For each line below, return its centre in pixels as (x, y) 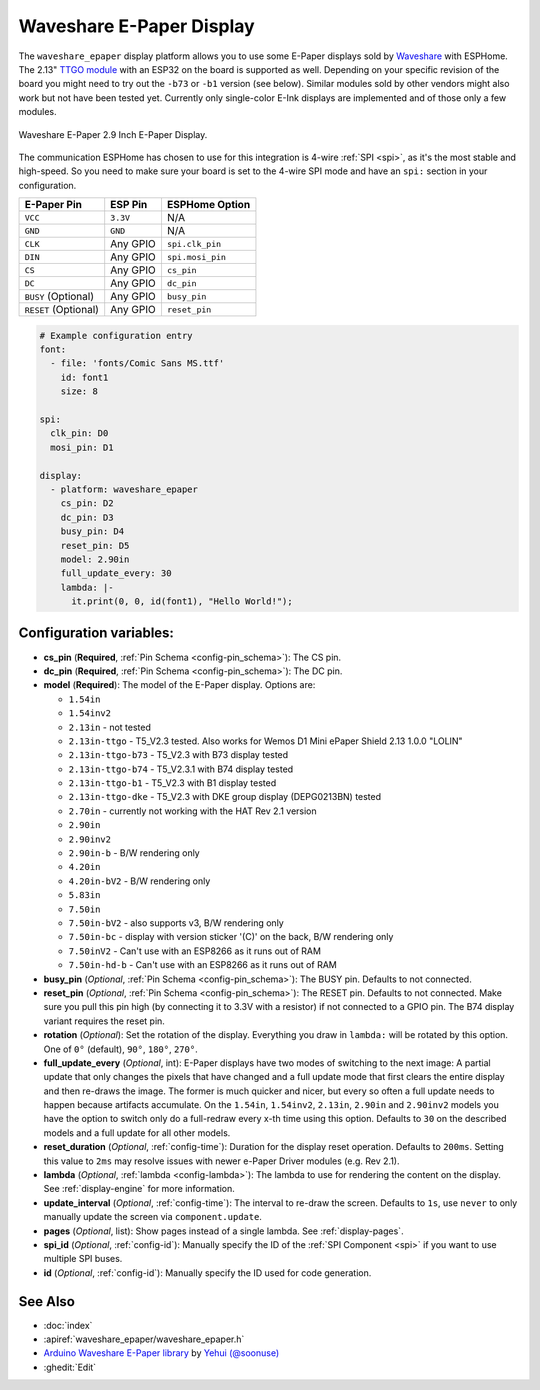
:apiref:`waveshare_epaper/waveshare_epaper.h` (144, 1339)
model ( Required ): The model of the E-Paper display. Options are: (179, 685)
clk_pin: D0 (79, 433)
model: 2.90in (95, 559)
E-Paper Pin (53, 205)
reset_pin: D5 (95, 545)
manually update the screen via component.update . (152, 1217)
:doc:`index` (68, 1325)
